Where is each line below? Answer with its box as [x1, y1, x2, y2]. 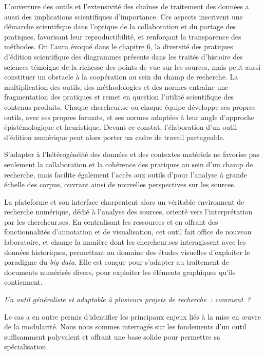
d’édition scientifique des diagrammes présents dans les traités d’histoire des [4, 51, 243, 62]
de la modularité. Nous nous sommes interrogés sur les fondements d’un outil [4, 321, 247, 332]
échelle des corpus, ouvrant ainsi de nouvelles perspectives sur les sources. [4, 179, 236, 190]
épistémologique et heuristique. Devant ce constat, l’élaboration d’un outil [4, 122, 237, 132]
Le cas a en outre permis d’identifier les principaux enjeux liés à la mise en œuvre [4, 311, 261, 322]
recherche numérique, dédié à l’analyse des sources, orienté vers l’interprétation [4, 206, 253, 217]
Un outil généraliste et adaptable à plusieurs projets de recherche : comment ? [4, 294, 251, 305]
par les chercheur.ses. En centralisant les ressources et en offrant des [4, 216, 218, 227]
